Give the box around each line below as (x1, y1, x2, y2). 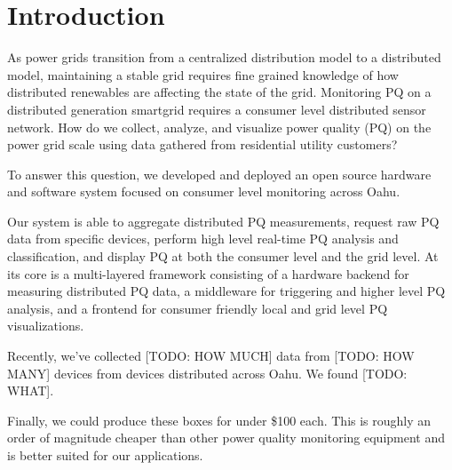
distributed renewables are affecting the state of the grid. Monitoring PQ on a (7, 83, 432, 101)
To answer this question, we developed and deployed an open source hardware (7, 164, 432, 183)
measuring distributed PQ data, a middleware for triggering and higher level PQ (7, 282, 446, 300)
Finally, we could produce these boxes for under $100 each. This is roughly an (7, 410, 432, 429)
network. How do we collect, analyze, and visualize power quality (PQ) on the (7, 117, 432, 136)
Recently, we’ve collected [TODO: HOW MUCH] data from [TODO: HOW (7, 347, 415, 365)
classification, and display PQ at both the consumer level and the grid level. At (7, 247, 439, 266)
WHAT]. (7, 381, 54, 400)
